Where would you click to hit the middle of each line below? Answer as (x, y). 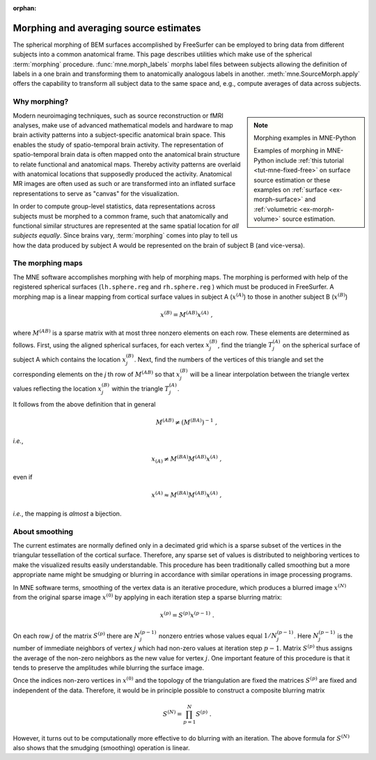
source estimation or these (292, 180)
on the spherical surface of (321, 345)
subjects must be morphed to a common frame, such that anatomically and (121, 216)
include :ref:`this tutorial (310, 160)
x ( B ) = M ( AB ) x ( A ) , (187, 314)
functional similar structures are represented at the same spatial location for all (126, 226)
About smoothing (43, 532)
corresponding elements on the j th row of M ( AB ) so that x (96, 374)
